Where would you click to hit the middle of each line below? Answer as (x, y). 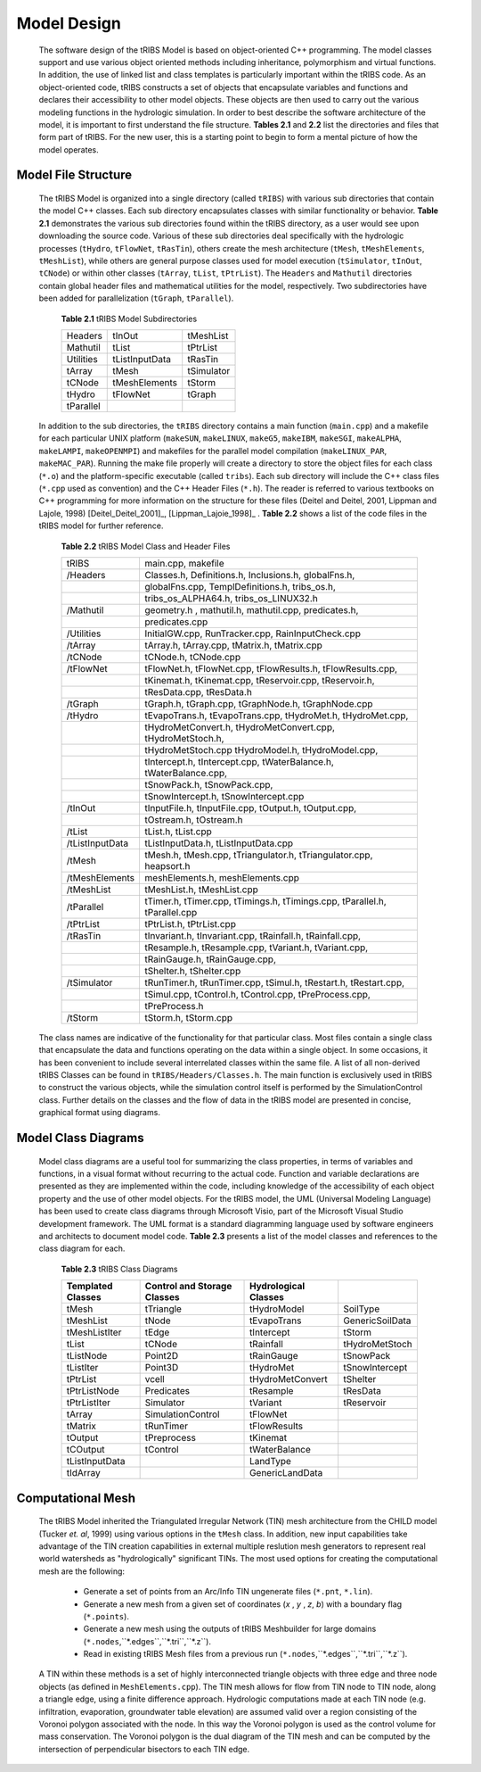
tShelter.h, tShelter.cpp (193, 971)
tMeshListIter (94, 1332)
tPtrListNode (93, 1391)
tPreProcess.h (174, 1006)
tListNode (87, 1356)
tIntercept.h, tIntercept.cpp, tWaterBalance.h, (239, 761)
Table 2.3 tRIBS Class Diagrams (119, 1269)
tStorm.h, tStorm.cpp (189, 1017)
